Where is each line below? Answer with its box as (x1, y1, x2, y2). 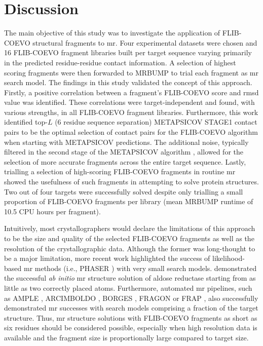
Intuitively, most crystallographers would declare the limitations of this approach (4, 223, 255, 234)
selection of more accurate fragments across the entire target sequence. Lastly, (4, 156, 246, 167)
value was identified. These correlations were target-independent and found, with (4, 97, 255, 107)
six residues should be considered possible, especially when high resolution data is (4, 322, 257, 333)
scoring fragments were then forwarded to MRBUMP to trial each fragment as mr (4, 67, 258, 78)
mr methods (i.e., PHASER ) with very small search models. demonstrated (23, 262, 257, 273)
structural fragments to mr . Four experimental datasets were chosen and (32, 37, 257, 48)
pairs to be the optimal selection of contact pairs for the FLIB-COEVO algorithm (4, 127, 258, 137)
